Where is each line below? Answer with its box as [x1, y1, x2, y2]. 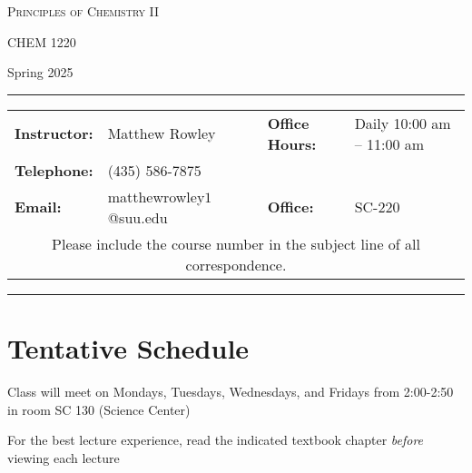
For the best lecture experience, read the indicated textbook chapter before [7, 430, 424, 449]
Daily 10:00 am [354, 112, 451, 133]
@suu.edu [107, 206, 168, 228]
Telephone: [15, 159, 93, 181]
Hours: [267, 133, 317, 154]
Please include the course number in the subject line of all [52, 232, 420, 254]
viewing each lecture [7, 448, 120, 467]
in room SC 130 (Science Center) [7, 399, 191, 419]
